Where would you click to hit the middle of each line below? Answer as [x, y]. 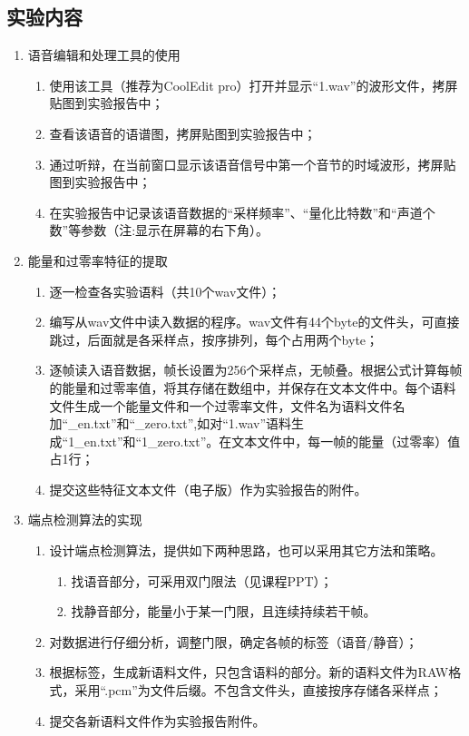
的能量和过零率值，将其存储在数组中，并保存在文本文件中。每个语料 [253, 387]
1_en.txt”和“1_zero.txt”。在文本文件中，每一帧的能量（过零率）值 [264, 441]
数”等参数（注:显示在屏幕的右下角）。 [159, 230]
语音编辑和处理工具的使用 [104, 55]
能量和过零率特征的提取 [98, 260]
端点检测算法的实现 [85, 520]
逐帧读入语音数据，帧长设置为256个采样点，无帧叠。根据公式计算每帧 [256, 370]
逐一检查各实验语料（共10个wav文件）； [165, 291]
